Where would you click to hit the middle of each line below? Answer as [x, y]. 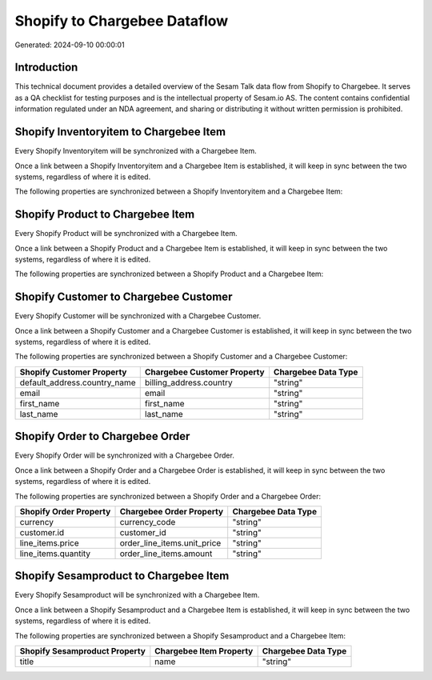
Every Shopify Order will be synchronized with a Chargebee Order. [125, 455]
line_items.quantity [55, 554]
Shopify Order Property [65, 511]
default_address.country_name [78, 382]
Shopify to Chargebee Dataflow [122, 21]
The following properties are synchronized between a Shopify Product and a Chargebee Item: [169, 274]
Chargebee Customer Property [204, 372]
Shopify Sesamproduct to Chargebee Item [122, 576]
